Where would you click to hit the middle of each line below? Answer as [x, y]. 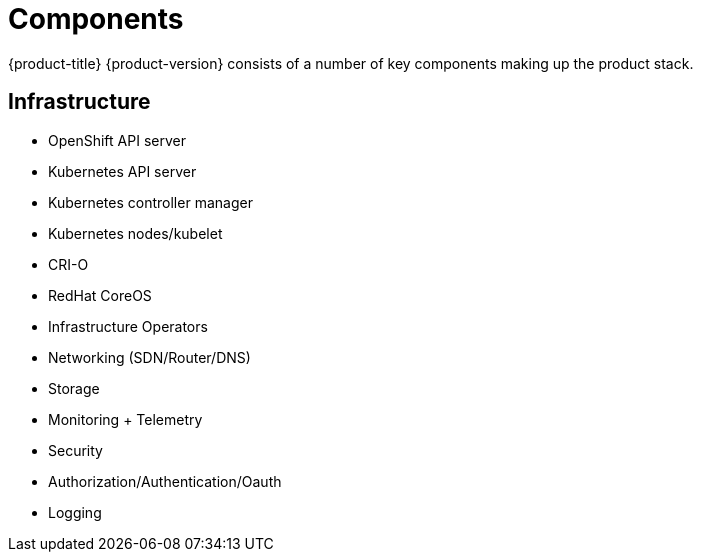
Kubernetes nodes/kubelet [135, 233]
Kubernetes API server [122, 171]
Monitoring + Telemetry [125, 419]
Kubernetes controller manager [150, 202]
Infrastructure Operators [128, 326]
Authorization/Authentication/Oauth [165, 481]
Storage [74, 388]
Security [75, 450]
